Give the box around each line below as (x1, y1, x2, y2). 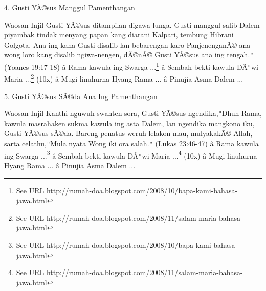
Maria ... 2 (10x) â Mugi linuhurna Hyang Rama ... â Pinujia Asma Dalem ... (4, 72, 243, 84)
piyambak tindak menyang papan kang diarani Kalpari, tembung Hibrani (4, 29, 234, 40)
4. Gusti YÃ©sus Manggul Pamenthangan (4, 2, 135, 12)
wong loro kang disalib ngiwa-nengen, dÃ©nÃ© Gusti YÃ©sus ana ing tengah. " (4, 49, 254, 60)
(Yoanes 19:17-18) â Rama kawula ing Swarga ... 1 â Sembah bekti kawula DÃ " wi (4, 60, 258, 72)
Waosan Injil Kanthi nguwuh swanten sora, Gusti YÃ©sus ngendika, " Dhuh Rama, (4, 108, 262, 119)
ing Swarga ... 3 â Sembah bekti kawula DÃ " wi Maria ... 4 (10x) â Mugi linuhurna (4, 148, 257, 161)
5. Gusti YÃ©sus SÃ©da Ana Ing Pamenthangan (4, 90, 158, 101)
